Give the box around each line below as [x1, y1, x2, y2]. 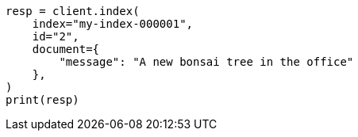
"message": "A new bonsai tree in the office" [59, 55, 354, 68]
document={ [32, 43, 100, 55]
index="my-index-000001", [32, 17, 194, 30]
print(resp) [6, 93, 79, 106]
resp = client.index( [6, 5, 140, 17]
